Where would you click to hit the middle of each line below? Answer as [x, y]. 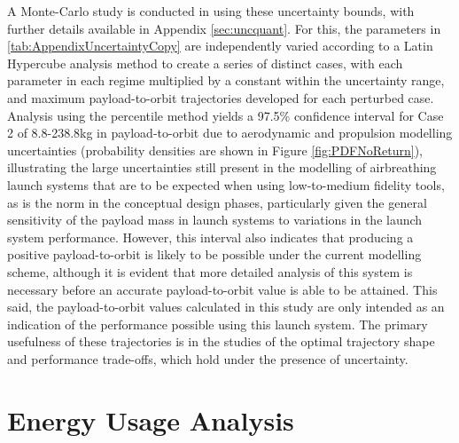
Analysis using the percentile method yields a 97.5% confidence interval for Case [226, 115]
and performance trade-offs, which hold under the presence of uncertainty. [208, 358]
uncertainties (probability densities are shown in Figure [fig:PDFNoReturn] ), [215, 150]
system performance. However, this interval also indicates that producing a [210, 237]
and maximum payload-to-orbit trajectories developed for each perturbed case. [221, 97]
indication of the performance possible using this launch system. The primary [218, 324]
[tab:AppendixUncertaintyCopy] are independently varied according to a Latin [220, 46]
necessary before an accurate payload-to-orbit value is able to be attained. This [222, 289]
